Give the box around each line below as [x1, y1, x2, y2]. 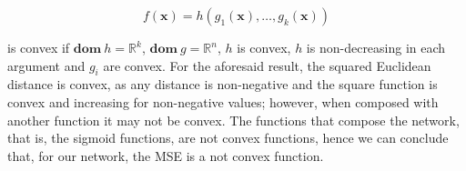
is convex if [7, 38, 70, 56]
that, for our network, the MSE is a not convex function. [7, 146, 324, 165]
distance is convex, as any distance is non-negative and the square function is [7, 75, 438, 94]
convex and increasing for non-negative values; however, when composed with [7, 92, 439, 111]
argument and [7, 55, 86, 75]
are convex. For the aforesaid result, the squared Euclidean [103, 55, 431, 75]
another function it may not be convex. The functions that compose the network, [7, 110, 460, 129]
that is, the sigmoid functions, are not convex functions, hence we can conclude [7, 128, 449, 147]
